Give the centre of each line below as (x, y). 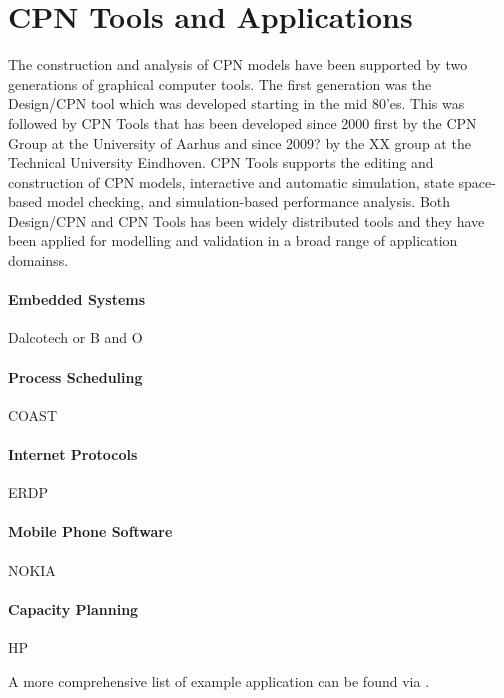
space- (477, 181)
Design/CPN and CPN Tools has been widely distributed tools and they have (246, 220)
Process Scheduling (75, 376)
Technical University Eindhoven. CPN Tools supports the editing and (221, 162)
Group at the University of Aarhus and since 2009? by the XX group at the (239, 142)
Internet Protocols (73, 454)
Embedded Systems (77, 299)
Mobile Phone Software (90, 531)
